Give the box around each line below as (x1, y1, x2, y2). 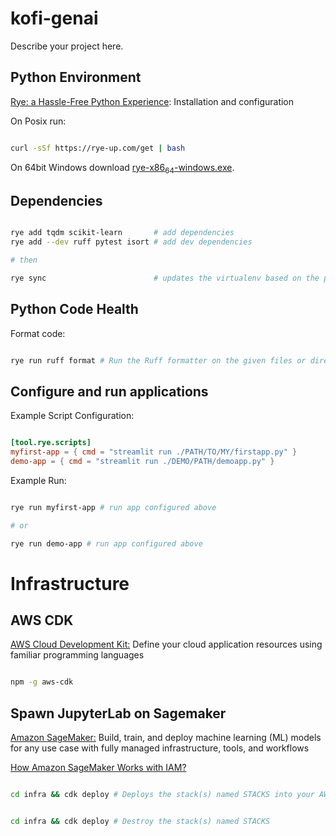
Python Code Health (10, 301, 139, 318)
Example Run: (10, 474, 67, 486)
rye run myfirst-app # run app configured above (10, 502, 217, 512)
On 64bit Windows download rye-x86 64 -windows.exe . (10, 161, 235, 176)
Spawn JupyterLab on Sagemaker (10, 705, 227, 722)
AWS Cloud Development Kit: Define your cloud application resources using (10, 638, 323, 651)
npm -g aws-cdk (10, 677, 74, 687)
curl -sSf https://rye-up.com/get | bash (10, 143, 186, 153)
